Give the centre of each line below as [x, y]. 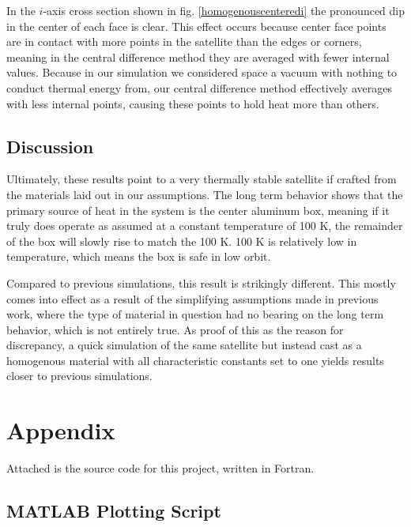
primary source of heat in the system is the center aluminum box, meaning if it [198, 210]
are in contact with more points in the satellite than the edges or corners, [184, 41]
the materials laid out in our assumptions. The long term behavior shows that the [205, 194]
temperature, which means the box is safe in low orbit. [139, 256]
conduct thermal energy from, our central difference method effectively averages [199, 87]
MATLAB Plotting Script [114, 511]
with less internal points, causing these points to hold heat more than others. [193, 103]
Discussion [50, 146]
